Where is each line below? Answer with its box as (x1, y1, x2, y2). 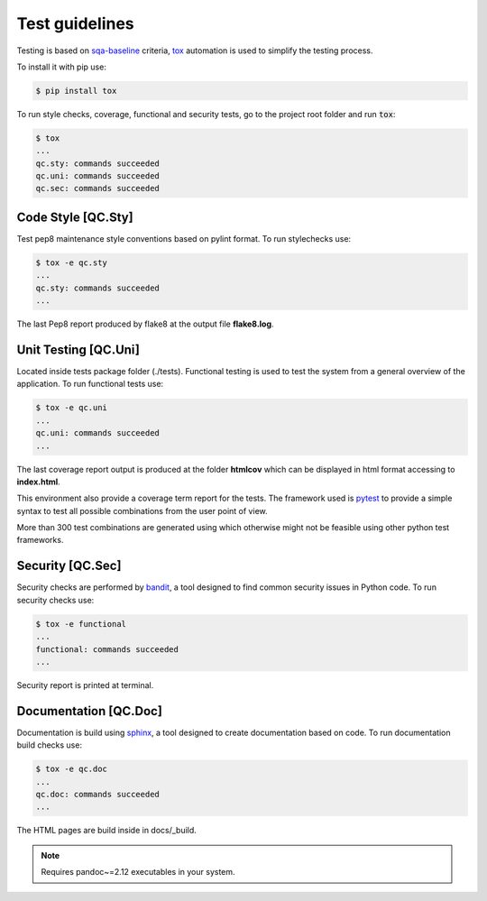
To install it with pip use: (16, 61, 107, 72)
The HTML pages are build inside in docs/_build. (16, 825, 198, 836)
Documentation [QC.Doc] (16, 703, 162, 719)
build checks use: (16, 740, 83, 750)
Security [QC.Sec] (16, 558, 122, 574)
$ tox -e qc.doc (35, 764, 108, 775)
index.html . (16, 476, 60, 487)
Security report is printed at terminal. (16, 679, 154, 690)
